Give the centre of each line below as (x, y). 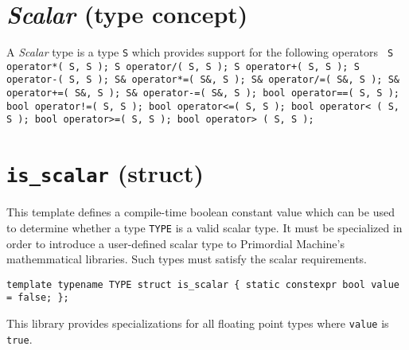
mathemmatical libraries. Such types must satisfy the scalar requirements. (187, 259)
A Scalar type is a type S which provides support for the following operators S (200, 52)
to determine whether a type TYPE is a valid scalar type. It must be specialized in (204, 227)
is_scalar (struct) (105, 173)
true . (19, 338)
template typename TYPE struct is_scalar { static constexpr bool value (203, 284)
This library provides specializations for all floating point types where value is (198, 323)
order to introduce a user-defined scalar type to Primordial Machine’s (175, 243)
